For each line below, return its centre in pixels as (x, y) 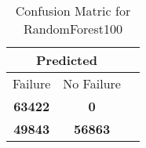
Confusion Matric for (73, 11)
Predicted (67, 60)
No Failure (92, 83)
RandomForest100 (73, 29)
